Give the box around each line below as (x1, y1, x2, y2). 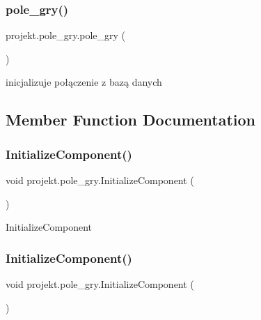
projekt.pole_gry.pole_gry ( (6, 28, 126, 43)
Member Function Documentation (6, 109, 256, 130)
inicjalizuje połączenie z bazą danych (6, 75, 162, 89)
